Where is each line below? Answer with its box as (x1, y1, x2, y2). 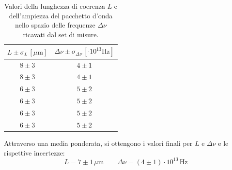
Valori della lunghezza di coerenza (4, 1, 105, 11)
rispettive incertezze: (4, 147, 65, 157)
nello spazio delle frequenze (15, 20, 95, 30)
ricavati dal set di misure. (23, 29, 99, 39)
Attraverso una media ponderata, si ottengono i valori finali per (4, 138, 193, 148)
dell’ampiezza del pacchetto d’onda (9, 10, 113, 20)
